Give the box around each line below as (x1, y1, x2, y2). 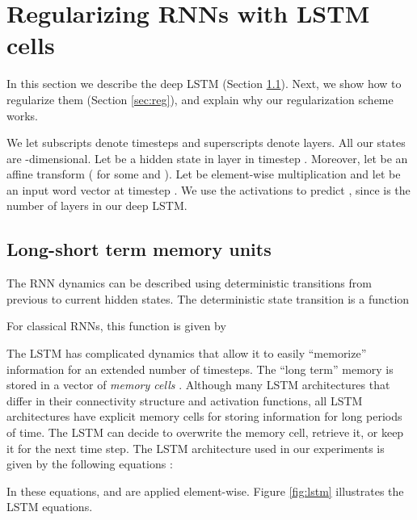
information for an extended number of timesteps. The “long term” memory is (6, 360, 394, 377)
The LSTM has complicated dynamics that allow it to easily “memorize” (6, 345, 367, 362)
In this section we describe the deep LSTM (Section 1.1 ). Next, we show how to (6, 75, 402, 92)
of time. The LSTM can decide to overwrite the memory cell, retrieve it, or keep (6, 424, 404, 441)
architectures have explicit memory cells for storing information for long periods (6, 408, 402, 425)
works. (6, 107, 39, 124)
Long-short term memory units (6, 237, 272, 262)
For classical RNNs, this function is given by (6, 317, 226, 334)
